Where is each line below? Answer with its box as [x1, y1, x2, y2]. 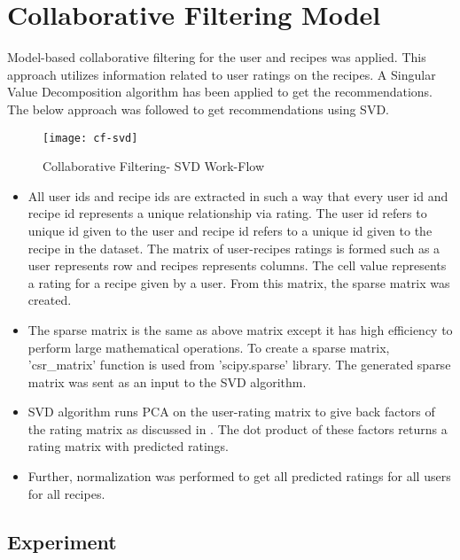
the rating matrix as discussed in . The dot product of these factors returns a [27, 419, 448, 438]
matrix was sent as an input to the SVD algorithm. [27, 372, 307, 391]
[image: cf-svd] [43, 131, 138, 144]
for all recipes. [27, 484, 105, 502]
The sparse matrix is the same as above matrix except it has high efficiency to [27, 320, 453, 338]
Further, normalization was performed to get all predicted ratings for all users [27, 467, 451, 486]
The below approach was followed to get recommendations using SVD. [7, 99, 389, 118]
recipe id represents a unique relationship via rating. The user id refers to [27, 204, 427, 222]
